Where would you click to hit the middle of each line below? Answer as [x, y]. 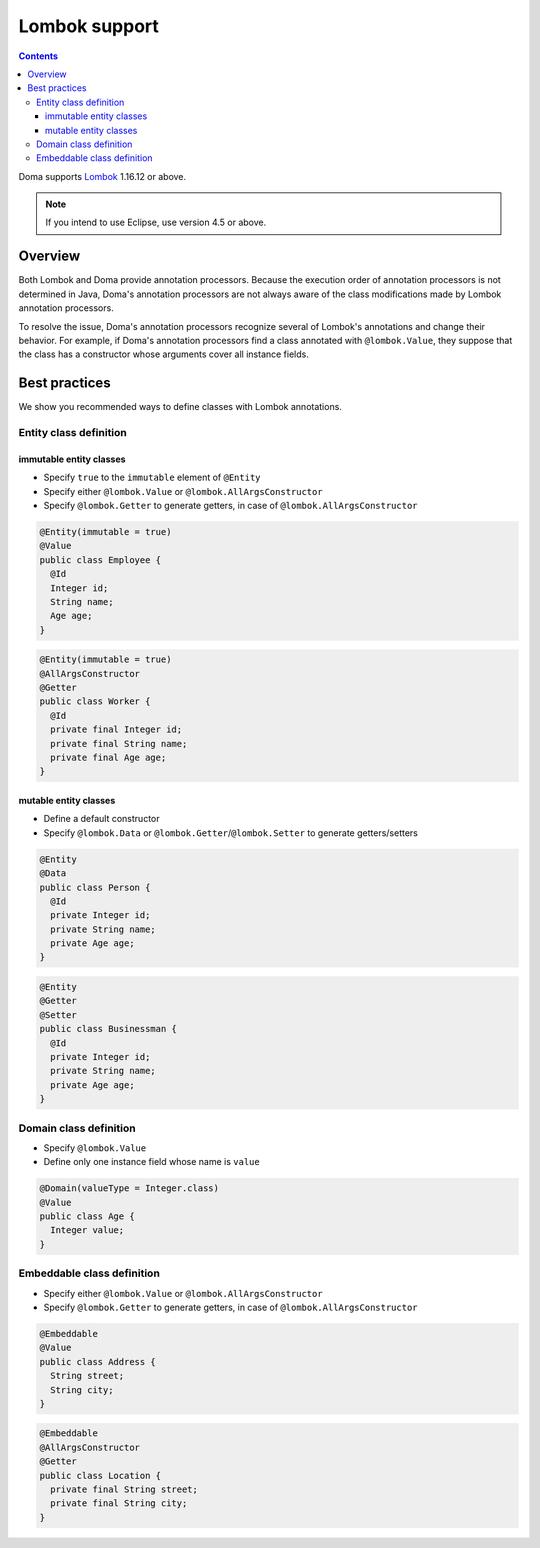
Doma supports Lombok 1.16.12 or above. [102, 176]
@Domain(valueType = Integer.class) [129, 1188]
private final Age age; [108, 757]
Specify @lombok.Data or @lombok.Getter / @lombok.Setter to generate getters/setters [231, 832]
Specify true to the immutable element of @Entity [152, 477]
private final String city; [119, 1503]
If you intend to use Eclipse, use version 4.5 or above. [156, 222]
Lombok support [89, 26]
